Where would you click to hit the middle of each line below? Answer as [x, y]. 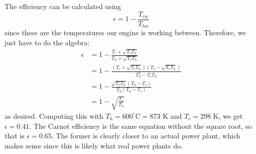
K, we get [228, 115]
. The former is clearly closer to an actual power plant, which [146, 136]
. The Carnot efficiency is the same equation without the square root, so [141, 126]
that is [15, 136]
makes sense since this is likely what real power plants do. [94, 145]
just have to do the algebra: [47, 42]
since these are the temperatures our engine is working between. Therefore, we [125, 32]
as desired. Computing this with [54, 115]
